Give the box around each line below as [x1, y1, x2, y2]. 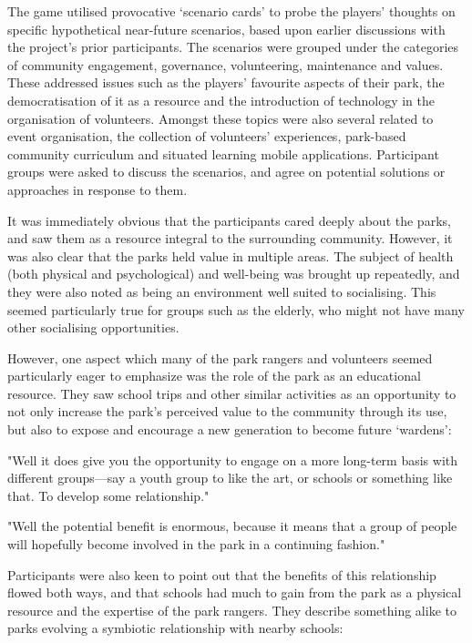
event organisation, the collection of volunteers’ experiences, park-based [7, 127, 406, 146]
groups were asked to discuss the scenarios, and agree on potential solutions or [7, 162, 446, 181]
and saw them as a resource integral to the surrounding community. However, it [7, 229, 453, 248]
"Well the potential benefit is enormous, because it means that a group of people [7, 516, 457, 536]
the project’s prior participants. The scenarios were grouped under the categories [7, 37, 459, 56]
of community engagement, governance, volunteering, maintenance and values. [7, 55, 444, 74]
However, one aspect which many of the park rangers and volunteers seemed [7, 348, 433, 367]
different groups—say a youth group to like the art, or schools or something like [7, 468, 453, 487]
